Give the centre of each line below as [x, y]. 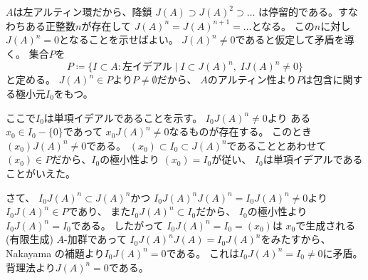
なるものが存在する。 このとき [241, 131]
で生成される [326, 225]
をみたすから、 [296, 239]
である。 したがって [117, 225]
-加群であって [95, 239]
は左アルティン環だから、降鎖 [83, 11]
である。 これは [203, 253]
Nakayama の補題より [55, 253]
